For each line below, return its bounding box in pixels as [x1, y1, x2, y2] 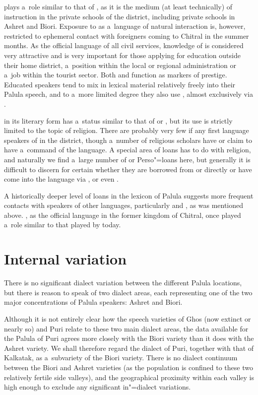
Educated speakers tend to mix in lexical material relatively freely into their [4, 79, 236, 89]
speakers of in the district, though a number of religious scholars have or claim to [4, 134, 253, 145]
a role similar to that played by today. [4, 219, 121, 230]
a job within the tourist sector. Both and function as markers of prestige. [4, 69, 227, 80]
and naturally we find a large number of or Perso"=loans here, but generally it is [4, 154, 251, 164]
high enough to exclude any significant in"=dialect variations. [4, 382, 191, 392]
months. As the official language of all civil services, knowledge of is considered [4, 40, 244, 51]
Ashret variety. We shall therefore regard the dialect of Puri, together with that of [4, 342, 254, 353]
